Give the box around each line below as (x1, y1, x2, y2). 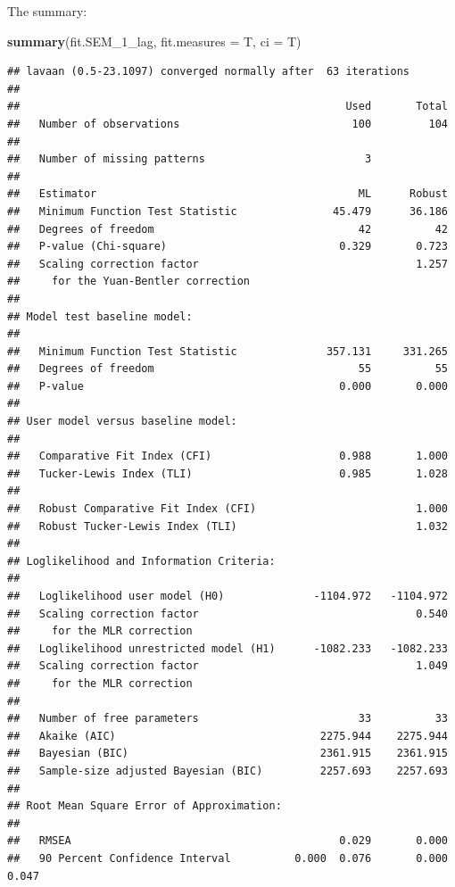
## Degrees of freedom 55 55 (7, 362, 448, 376)
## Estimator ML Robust (7, 187, 448, 201)
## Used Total (7, 100, 448, 113)
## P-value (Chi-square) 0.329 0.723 (7, 240, 448, 253)
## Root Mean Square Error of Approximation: (7, 800, 282, 813)
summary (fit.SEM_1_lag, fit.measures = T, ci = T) (7, 31, 302, 50)
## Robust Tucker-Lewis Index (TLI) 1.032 (7, 519, 448, 533)
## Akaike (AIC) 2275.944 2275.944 (7, 729, 448, 742)
